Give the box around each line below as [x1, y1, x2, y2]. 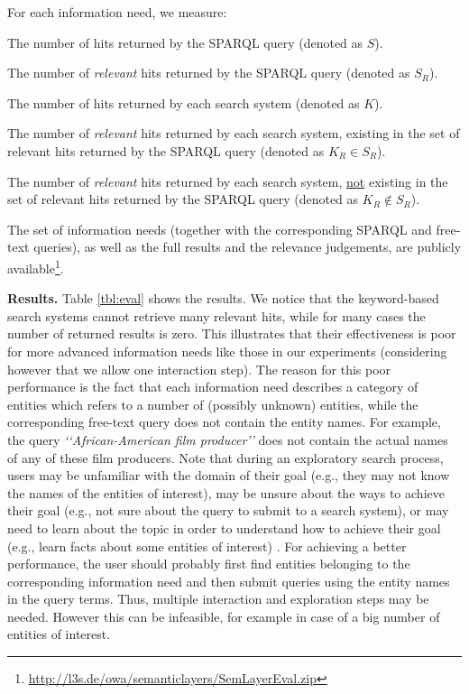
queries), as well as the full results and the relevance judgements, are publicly [33, 237, 462, 256]
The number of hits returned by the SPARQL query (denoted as [7, 32, 363, 51]
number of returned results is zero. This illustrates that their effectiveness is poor [7, 324, 456, 343]
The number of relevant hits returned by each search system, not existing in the [7, 171, 448, 190]
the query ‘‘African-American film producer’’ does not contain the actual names [7, 430, 448, 449]
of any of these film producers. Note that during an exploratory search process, [7, 448, 444, 467]
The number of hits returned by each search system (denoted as [7, 93, 360, 112]
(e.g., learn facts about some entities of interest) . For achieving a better [7, 536, 407, 555]
